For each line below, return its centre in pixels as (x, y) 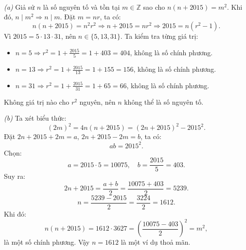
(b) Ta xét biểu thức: (35, 118)
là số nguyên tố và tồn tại (81, 7)
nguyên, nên (97, 102)
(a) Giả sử (19, 7)
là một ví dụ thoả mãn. (156, 242)
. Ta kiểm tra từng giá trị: (159, 36)
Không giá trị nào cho (37, 102)
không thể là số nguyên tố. (164, 102)
